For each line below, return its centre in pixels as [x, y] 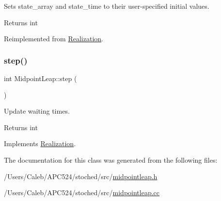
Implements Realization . [40, 143]
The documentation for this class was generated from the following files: [111, 159]
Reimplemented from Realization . [54, 39]
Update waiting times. [37, 111]
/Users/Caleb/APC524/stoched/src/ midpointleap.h [81, 176]
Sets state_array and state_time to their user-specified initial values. [107, 6]
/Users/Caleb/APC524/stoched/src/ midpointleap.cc [82, 193]
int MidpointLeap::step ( [40, 78]
